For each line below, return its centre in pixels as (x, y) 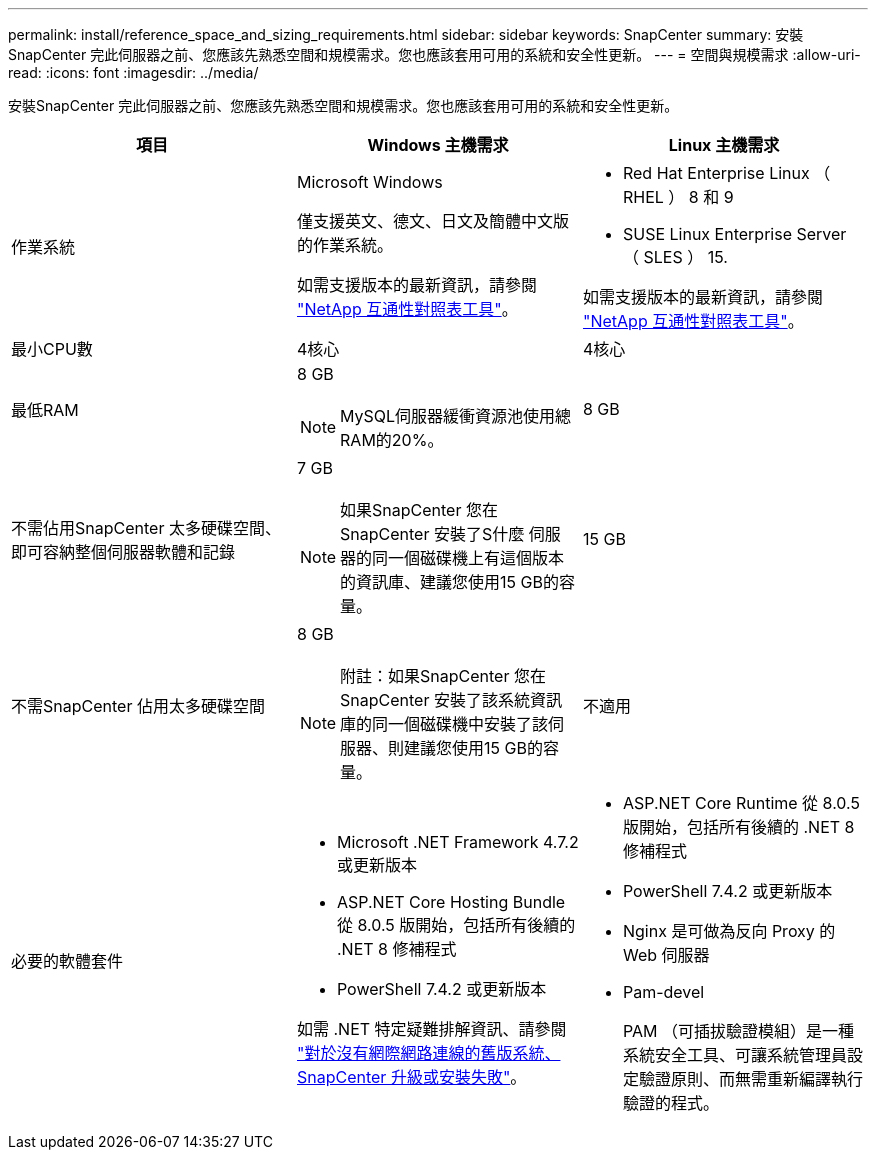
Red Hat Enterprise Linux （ (726, 173)
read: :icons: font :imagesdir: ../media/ (133, 72)
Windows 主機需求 (438, 145)
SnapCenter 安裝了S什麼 (432, 534)
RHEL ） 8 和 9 (678, 197)
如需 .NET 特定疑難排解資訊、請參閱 (431, 1029)
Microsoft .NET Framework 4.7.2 (457, 842)
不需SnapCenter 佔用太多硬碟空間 (138, 706)
